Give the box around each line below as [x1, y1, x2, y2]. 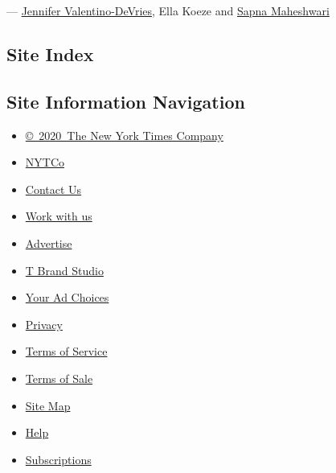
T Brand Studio [25, 261, 104, 278]
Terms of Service [25, 343, 108, 360]
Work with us [25, 208, 92, 224]
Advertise [25, 234, 72, 251]
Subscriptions [25, 450, 92, 467]
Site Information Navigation [6, 88, 245, 113]
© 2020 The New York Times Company [25, 126, 223, 143]
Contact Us [25, 180, 82, 197]
